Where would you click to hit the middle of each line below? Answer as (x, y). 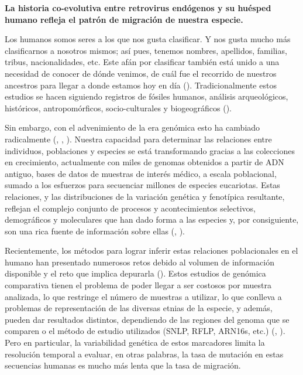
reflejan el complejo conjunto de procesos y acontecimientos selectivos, (130, 208)
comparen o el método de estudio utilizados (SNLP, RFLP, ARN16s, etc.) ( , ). (145, 331)
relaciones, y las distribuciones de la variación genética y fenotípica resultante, (145, 196)
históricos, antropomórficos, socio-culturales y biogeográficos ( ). (118, 108)
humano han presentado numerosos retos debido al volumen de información (140, 262)
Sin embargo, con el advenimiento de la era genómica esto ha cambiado (132, 127)
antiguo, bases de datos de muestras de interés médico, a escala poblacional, (141, 173)
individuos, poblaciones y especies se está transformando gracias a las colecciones (150, 150)
